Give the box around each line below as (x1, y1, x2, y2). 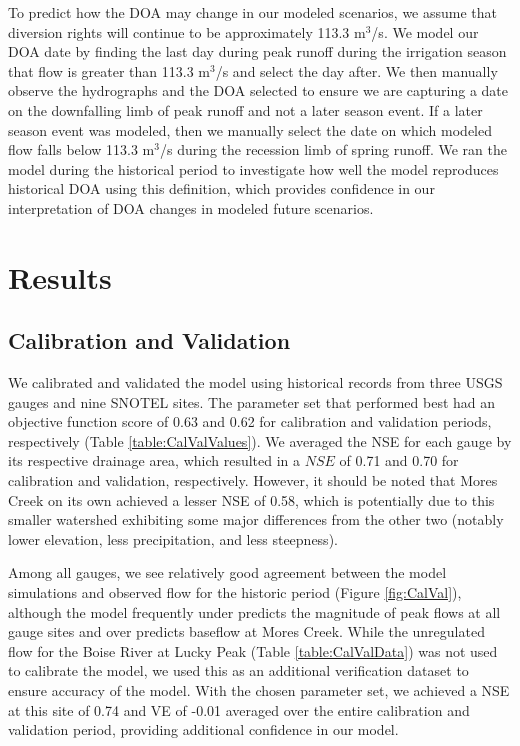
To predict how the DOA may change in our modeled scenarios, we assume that (8, 2, 498, 22)
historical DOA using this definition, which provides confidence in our (8, 178, 435, 199)
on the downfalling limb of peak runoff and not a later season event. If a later (8, 99, 483, 120)
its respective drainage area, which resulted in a (8, 450, 301, 471)
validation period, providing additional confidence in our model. (8, 719, 399, 740)
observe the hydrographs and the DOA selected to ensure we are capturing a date (8, 80, 509, 101)
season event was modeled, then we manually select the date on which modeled (8, 119, 493, 140)
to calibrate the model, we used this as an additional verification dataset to (8, 660, 469, 681)
